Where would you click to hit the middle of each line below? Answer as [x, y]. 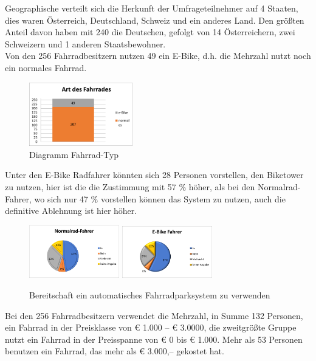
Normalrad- [279, 187]
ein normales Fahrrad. [46, 67]
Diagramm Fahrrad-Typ [74, 154]
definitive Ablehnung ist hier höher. [71, 211]
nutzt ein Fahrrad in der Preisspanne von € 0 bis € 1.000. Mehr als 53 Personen [154, 339]
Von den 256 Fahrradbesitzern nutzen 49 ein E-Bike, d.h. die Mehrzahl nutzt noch [158, 56]
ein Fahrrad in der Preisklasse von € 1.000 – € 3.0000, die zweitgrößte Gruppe [151, 327]
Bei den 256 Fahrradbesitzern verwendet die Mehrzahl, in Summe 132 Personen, [154, 315]
